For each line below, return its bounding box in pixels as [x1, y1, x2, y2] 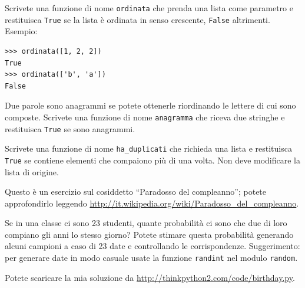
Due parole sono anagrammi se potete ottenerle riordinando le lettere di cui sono [5, 99, 296, 112]
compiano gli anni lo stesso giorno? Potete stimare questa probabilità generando [5, 228, 294, 240]
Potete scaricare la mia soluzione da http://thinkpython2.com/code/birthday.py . [5, 271, 295, 283]
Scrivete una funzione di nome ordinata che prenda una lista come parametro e [5, 2, 293, 14]
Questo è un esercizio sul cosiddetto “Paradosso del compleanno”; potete [5, 185, 267, 198]
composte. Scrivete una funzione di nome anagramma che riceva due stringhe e [5, 110, 285, 123]
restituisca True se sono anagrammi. [5, 122, 135, 135]
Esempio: [5, 25, 38, 37]
